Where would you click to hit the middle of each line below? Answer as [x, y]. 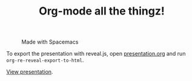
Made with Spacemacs [50, 42]
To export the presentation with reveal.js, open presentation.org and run [96, 54]
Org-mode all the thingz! [102, 11]
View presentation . [30, 72]
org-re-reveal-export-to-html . [45, 60]
